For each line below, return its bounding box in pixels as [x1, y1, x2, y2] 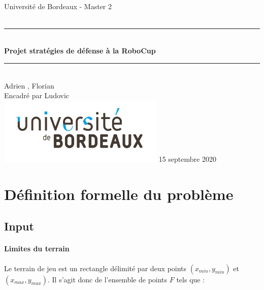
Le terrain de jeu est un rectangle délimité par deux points [4, 263, 187, 273]
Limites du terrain [4, 243, 70, 254]
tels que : [176, 274, 205, 284]
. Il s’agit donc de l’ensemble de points [47, 274, 168, 284]
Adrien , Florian [4, 80, 54, 91]
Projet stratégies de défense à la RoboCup [4, 45, 156, 56]
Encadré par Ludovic [4, 90, 70, 101]
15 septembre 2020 [158, 154, 216, 164]
